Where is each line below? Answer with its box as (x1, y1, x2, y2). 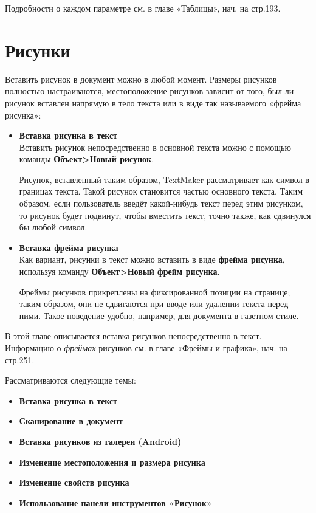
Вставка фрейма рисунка (19, 241, 118, 253)
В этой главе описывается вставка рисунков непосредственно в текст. (5, 329, 262, 342)
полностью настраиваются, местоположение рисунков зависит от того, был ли (5, 84, 294, 97)
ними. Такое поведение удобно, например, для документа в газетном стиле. (19, 309, 299, 322)
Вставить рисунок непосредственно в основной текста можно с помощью (19, 140, 291, 153)
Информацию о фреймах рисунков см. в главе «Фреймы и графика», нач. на (5, 342, 287, 354)
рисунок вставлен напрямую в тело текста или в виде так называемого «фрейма (5, 96, 301, 109)
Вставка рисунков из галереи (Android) (19, 435, 182, 447)
